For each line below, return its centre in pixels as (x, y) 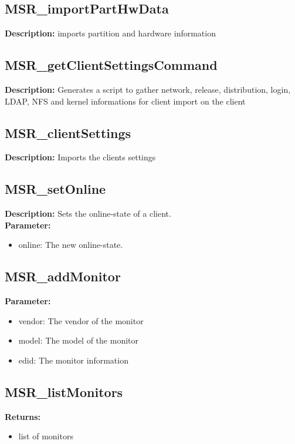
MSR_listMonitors (64, 391)
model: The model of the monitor (79, 340)
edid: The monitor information (73, 360)
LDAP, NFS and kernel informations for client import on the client (125, 101)
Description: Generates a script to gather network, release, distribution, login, (148, 89)
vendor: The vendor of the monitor (81, 320)
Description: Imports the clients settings (80, 157)
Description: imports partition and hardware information (110, 33)
